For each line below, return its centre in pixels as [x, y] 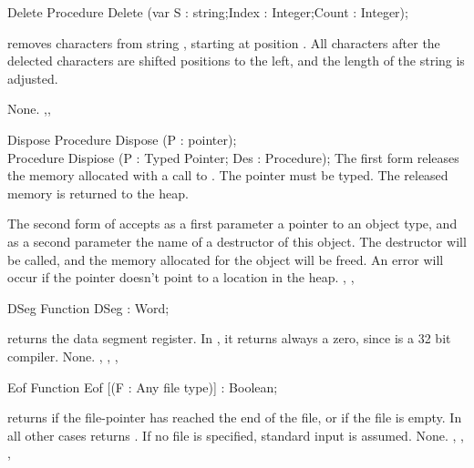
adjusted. [33, 78]
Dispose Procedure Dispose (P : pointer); [122, 139]
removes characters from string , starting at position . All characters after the [224, 42]
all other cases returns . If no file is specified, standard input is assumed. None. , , [236, 435]
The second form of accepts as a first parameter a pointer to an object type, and [232, 224]
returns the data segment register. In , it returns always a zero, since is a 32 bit [229, 338]
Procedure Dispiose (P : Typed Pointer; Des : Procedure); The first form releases [233, 157]
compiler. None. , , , [63, 356]
